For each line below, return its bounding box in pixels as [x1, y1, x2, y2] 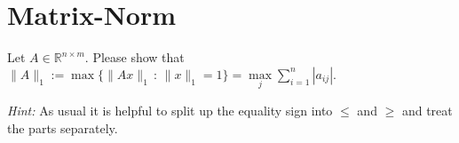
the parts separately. [7, 118, 118, 137]
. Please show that [84, 48, 185, 67]
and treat [401, 100, 453, 119]
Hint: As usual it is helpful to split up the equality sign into [7, 100, 333, 119]
